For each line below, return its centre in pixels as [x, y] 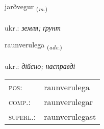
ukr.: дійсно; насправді [40, 66]
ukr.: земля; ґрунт [33, 27]
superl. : [22, 116]
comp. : [20, 101]
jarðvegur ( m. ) [26, 7]
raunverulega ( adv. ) [33, 45]
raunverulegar [68, 101]
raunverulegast [70, 116]
